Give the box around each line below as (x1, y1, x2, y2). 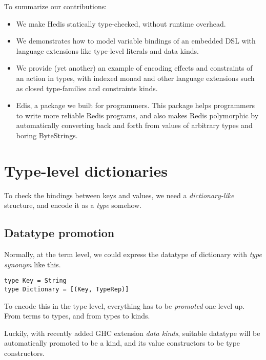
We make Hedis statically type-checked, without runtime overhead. (16, 18, 226, 29)
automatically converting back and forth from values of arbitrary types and (16, 120, 253, 131)
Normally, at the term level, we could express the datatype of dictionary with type (4, 249, 262, 260)
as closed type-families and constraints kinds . (16, 82, 158, 93)
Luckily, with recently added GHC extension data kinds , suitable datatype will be (4, 327, 260, 338)
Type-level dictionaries (4, 160, 168, 181)
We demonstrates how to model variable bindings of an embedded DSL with (16, 35, 256, 46)
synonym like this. (4, 259, 61, 269)
